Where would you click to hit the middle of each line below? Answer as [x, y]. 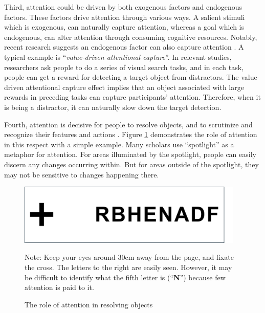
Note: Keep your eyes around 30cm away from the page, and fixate [129, 257]
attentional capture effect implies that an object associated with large [135, 87]
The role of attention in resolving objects [89, 304]
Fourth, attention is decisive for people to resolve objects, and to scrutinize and [128, 124]
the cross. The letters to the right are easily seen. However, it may [128, 267]
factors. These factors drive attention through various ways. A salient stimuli [125, 17]
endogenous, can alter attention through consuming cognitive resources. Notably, [131, 37]
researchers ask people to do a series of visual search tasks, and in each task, [124, 67]
